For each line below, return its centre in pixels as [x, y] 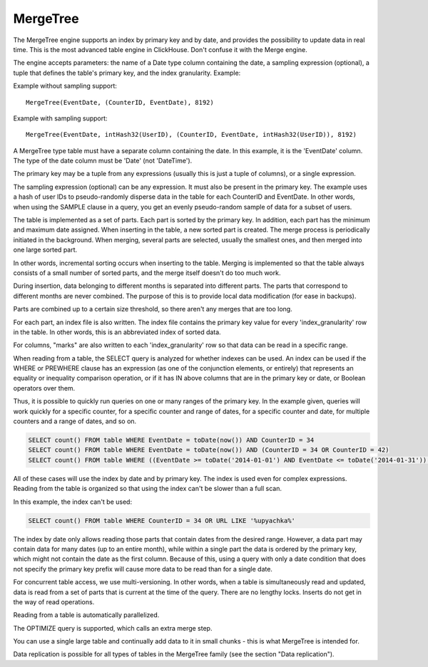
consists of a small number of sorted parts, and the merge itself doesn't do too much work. [147, 273]
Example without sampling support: [65, 86]
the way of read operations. [54, 601]
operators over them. [44, 388]
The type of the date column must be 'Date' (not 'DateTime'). [103, 161]
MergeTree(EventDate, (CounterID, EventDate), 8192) [120, 102]
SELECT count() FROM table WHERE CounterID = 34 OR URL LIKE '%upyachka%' [162, 521]
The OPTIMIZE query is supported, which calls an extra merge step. [113, 628]
